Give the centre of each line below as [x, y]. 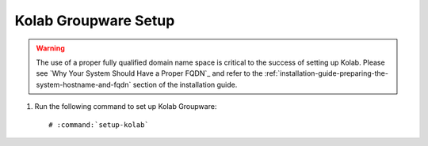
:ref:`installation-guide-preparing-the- [326, 73]
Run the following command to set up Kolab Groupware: [126, 107]
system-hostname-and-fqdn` [84, 84]
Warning [50, 48]
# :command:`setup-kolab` [99, 125]
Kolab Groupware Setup [95, 21]
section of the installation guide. [185, 84]
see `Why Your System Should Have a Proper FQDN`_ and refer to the [149, 73]
